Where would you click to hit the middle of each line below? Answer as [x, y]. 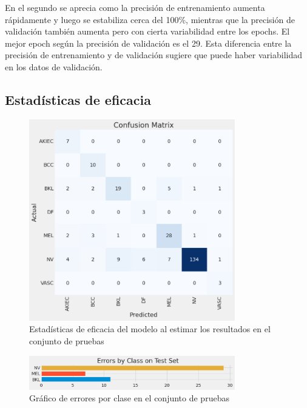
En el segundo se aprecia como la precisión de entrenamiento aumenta [135, 7]
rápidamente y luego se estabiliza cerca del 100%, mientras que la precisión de [150, 19]
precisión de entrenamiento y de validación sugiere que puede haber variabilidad [153, 55]
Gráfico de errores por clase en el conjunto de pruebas [129, 398]
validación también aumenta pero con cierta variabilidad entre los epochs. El [147, 31]
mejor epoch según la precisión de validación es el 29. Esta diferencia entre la [148, 43]
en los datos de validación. [54, 66]
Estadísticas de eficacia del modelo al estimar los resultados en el [150, 329]
